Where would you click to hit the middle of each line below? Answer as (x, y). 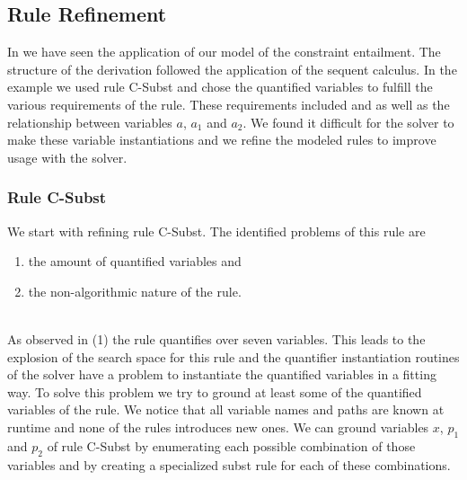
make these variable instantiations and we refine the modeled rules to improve (222, 140)
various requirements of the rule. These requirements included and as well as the (229, 104)
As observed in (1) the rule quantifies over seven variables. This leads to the (216, 338)
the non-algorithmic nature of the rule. (135, 291)
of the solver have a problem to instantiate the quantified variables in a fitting (222, 374)
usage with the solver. (67, 157)
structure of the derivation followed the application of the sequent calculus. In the (232, 69)
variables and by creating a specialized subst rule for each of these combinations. (229, 464)
